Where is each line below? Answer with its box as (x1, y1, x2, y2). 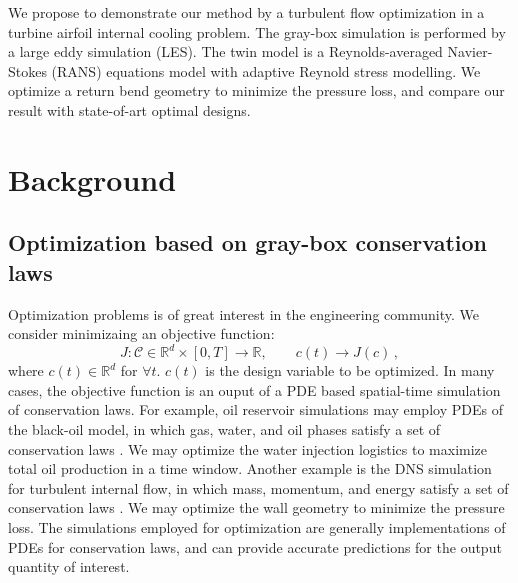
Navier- (447, 41, 493, 62)
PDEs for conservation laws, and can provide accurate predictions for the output (8, 536, 502, 557)
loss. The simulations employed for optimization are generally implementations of (8, 516, 506, 537)
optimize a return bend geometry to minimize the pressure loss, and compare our (8, 80, 505, 101)
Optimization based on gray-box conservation (8, 227, 487, 258)
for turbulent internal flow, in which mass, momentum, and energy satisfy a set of (8, 477, 509, 498)
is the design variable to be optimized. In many (205, 360, 495, 381)
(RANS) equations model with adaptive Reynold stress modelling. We (51, 60, 481, 81)
